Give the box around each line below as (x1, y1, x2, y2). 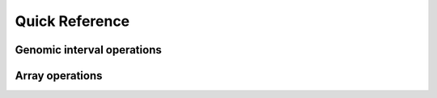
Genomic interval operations (15, 43, 162, 57)
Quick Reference (15, 12, 130, 30)
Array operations (15, 69, 103, 83)
